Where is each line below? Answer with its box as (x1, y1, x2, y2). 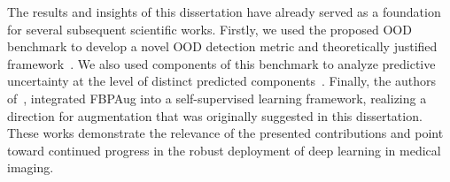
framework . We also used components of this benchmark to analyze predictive (7, 54, 436, 72)
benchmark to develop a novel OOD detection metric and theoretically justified (7, 37, 438, 56)
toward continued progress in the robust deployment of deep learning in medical (7, 140, 441, 159)
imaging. (7, 158, 54, 177)
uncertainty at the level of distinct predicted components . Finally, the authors (7, 72, 436, 90)
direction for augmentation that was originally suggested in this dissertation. (7, 106, 423, 125)
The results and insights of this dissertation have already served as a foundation (7, 3, 441, 20)
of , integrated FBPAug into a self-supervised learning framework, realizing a (7, 88, 427, 107)
